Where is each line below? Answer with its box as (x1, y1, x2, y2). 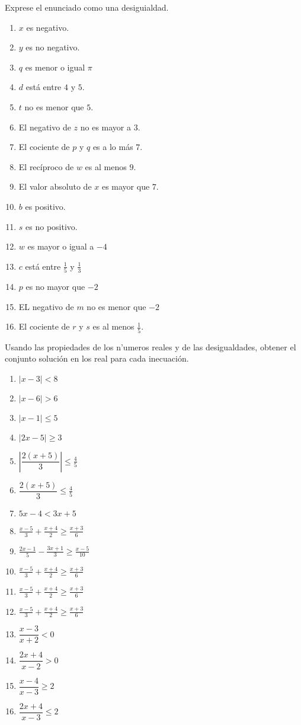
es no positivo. (25, 220, 78, 232)
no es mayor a (80, 120, 131, 133)
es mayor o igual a (27, 240, 94, 253)
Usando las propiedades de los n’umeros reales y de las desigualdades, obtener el (5, 340, 296, 353)
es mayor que (101, 180, 150, 193)
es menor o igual (25, 60, 85, 73)
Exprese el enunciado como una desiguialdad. (5, 1, 169, 13)
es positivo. (25, 200, 66, 212)
